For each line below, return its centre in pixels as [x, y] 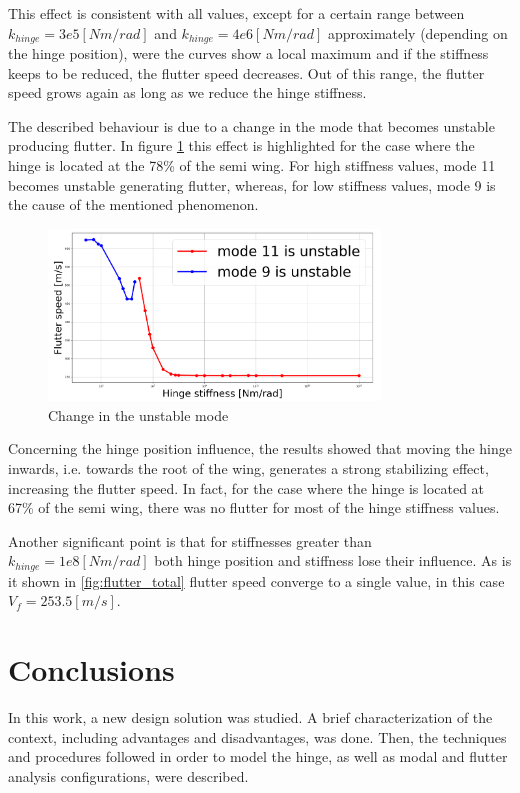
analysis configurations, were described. [128, 775]
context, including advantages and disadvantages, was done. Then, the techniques [257, 736]
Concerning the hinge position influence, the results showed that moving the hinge [260, 448]
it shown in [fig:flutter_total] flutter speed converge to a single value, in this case [256, 580]
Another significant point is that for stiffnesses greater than [190, 540]
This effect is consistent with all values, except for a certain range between [236, 13]
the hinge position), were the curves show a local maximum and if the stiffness [248, 53]
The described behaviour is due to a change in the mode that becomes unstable [251, 125]
